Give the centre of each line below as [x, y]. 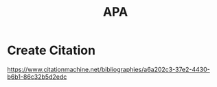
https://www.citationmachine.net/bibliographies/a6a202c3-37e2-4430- [109, 69]
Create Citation [52, 50]
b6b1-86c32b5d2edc [37, 77]
